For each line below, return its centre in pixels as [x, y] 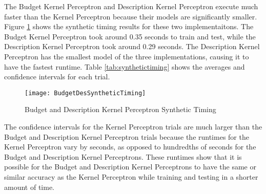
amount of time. [29, 187]
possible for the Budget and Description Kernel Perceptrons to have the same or [130, 167]
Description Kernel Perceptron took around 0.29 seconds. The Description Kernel [132, 46]
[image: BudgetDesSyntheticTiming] [85, 93]
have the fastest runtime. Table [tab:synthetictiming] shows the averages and [125, 66]
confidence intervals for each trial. [57, 77]
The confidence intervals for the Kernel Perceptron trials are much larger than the [133, 126]
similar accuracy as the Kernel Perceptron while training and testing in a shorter [131, 176]
